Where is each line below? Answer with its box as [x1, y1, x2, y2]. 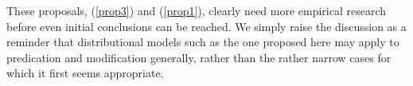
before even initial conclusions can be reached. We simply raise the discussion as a [6, 18, 407, 34]
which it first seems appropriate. [6, 64, 164, 81]
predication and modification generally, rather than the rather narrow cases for [6, 49, 392, 65]
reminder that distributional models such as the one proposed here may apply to [6, 33, 399, 50]
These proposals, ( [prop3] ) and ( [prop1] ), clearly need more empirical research [6, 2, 387, 18]
